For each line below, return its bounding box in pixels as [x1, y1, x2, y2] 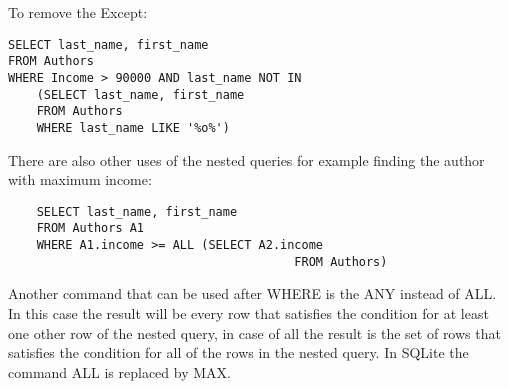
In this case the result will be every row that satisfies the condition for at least [8, 302, 489, 323]
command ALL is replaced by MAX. [8, 361, 231, 382]
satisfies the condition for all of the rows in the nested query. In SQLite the [8, 342, 469, 363]
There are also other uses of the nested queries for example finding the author [8, 149, 485, 170]
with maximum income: [8, 169, 152, 190]
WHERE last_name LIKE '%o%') [36, 120, 230, 135]
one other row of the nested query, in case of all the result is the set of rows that [8, 322, 501, 343]
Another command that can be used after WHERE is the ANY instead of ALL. [8, 283, 497, 304]
